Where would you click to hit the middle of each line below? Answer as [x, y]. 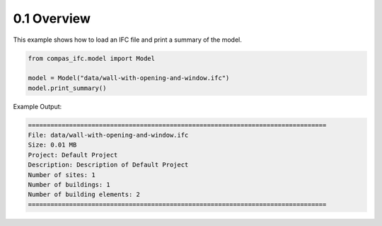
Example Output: [37, 106]
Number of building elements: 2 [84, 194]
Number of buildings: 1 [69, 185]
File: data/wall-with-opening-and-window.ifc [108, 135]
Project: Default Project [73, 155]
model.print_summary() [67, 88]
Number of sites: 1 [62, 175]
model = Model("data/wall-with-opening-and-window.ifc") [129, 78]
